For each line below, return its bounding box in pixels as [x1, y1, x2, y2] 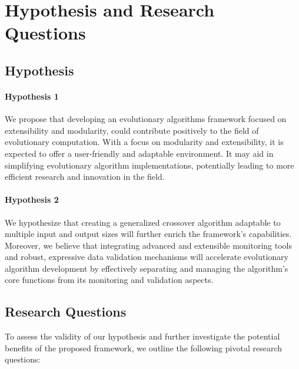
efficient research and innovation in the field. [5, 170, 165, 183]
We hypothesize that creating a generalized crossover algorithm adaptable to [5, 216, 281, 228]
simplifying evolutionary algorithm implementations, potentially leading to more [5, 159, 294, 171]
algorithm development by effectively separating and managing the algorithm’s [5, 262, 288, 274]
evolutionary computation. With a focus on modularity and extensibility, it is [5, 136, 284, 148]
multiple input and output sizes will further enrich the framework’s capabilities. [5, 228, 292, 240]
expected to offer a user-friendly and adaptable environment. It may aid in [5, 147, 274, 159]
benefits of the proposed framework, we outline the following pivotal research [5, 341, 282, 354]
